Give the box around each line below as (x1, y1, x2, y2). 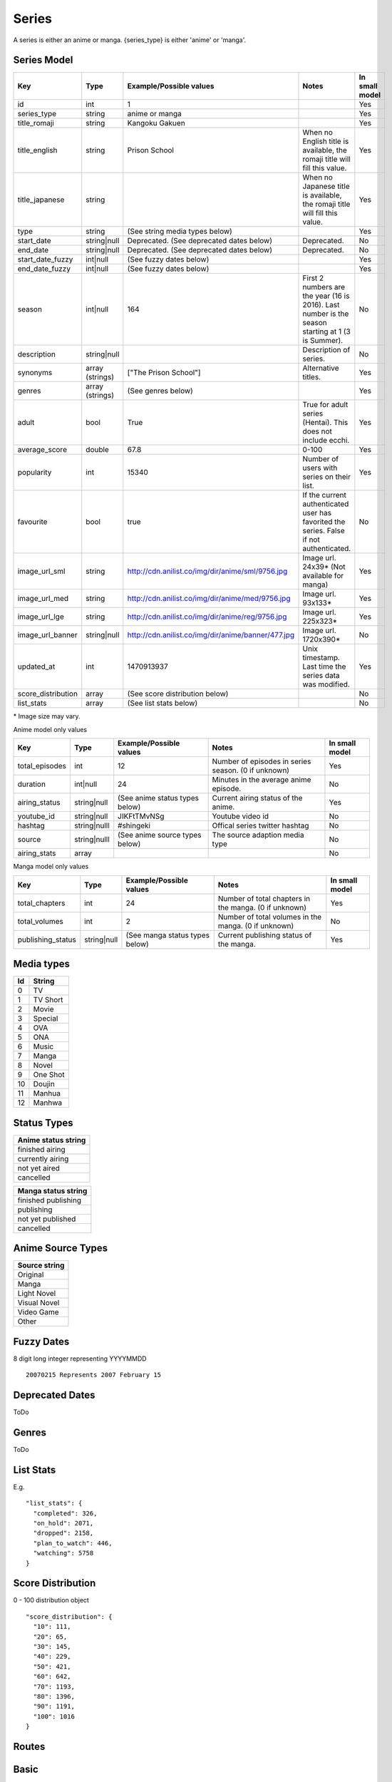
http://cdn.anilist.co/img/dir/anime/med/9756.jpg (127, 594, 291, 604)
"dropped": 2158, (33, 1529, 94, 1538)
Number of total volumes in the (217, 912, 322, 922)
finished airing (17, 1144, 66, 1154)
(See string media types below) (127, 227, 233, 237)
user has (302, 508, 331, 518)
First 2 (302, 273, 324, 283)
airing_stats (17, 848, 56, 858)
